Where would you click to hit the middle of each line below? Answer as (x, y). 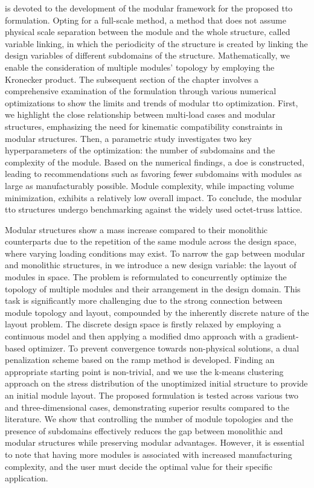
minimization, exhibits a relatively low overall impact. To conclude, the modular (153, 197)
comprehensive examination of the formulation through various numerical (141, 91)
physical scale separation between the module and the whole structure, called (148, 32)
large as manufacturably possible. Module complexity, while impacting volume (149, 185)
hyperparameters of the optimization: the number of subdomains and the (140, 150)
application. (27, 478)
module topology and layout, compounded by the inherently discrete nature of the (157, 312)
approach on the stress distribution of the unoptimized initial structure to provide (156, 383)
